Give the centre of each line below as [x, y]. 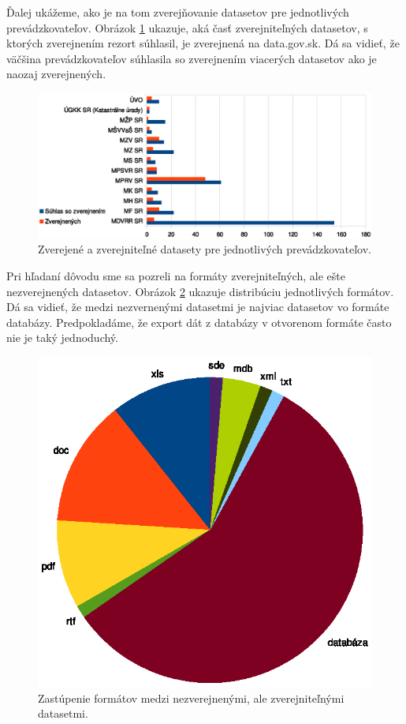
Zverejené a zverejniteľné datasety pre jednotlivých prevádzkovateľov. [205, 249]
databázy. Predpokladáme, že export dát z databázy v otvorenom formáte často [199, 322]
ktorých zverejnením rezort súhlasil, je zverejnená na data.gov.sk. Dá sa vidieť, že [203, 43]
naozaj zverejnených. [56, 74]
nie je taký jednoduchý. [62, 338]
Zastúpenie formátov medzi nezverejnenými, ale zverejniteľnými [191, 698]
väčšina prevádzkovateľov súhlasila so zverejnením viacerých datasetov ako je [192, 58]
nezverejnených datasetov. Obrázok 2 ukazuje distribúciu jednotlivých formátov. [200, 291]
